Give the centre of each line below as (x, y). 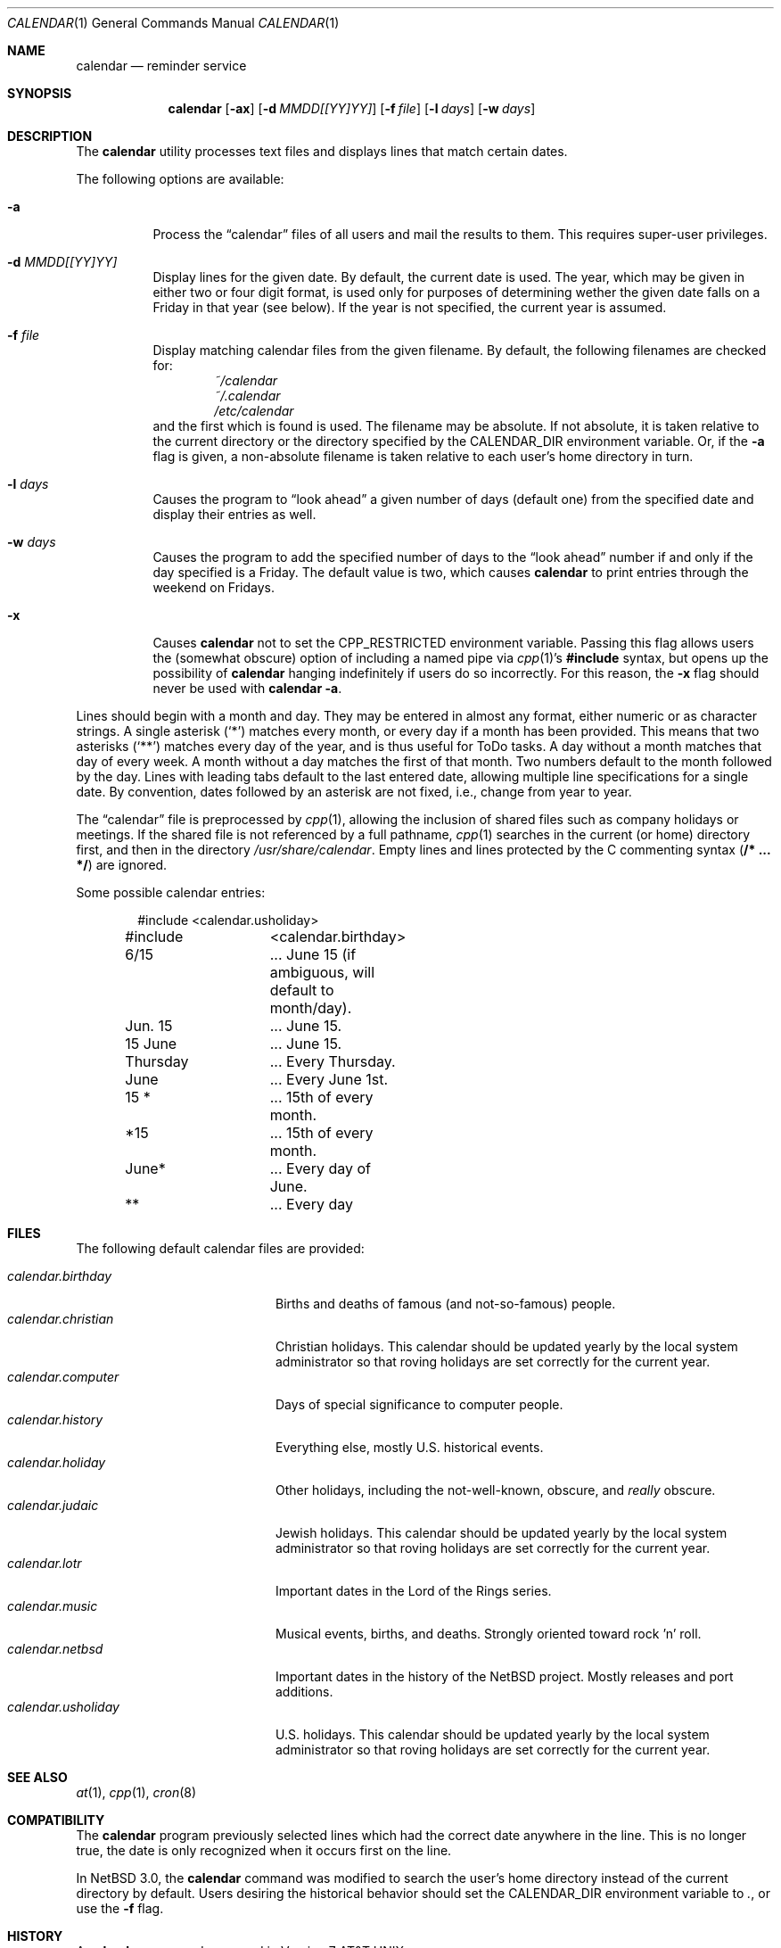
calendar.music (53, 1606)
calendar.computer (63, 1377)
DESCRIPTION (50, 136)
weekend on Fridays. (214, 587)
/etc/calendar (254, 411)
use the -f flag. (120, 1908)
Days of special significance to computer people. (419, 1404)
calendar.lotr (45, 1563)
